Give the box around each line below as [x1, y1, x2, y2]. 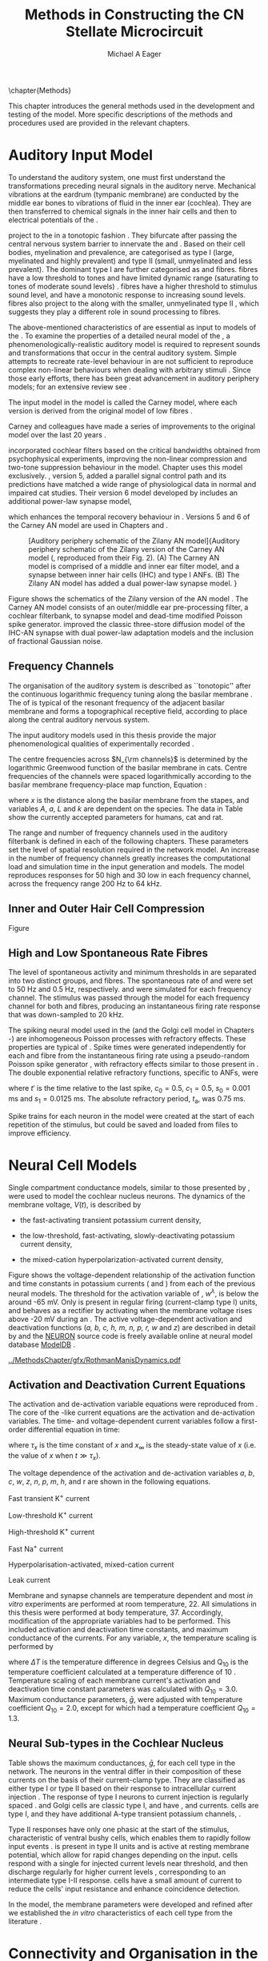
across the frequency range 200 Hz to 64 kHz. [8, 878, 162, 889]
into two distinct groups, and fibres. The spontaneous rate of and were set [8, 976, 254, 985]
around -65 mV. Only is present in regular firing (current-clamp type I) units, [8, 1297, 258, 1307]
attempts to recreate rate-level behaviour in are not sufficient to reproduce [8, 356, 254, 365]
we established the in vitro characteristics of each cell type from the [8, 1907, 234, 1917]
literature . [8, 1916, 42, 1926]
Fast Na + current [8, 1542, 64, 1553]
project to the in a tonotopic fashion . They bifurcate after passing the [8, 230, 238, 240]
